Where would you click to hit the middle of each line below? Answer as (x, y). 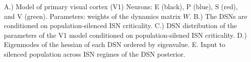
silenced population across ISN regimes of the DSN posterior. (95, 54)
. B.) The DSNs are (218, 16)
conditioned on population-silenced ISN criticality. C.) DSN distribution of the (120, 25)
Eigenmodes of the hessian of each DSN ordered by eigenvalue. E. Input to (115, 44)
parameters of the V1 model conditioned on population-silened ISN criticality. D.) (125, 35)
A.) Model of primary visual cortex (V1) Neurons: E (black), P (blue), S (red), (121, 6)
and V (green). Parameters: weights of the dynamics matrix (92, 16)
